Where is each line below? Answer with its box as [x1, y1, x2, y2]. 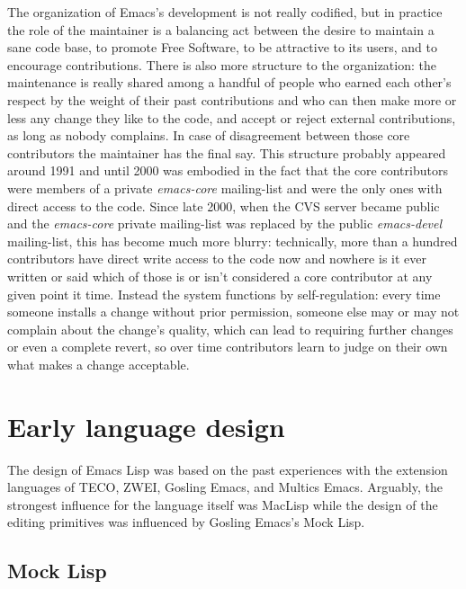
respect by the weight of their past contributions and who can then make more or [7, 90, 457, 109]
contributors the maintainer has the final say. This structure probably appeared [7, 143, 446, 162]
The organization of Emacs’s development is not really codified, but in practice [7, 3, 443, 21]
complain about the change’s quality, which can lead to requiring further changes [7, 319, 453, 338]
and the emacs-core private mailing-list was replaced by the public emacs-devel [7, 214, 443, 233]
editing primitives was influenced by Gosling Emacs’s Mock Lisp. [7, 513, 365, 531]
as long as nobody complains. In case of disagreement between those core [7, 126, 410, 145]
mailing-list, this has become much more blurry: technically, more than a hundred [7, 231, 458, 250]
